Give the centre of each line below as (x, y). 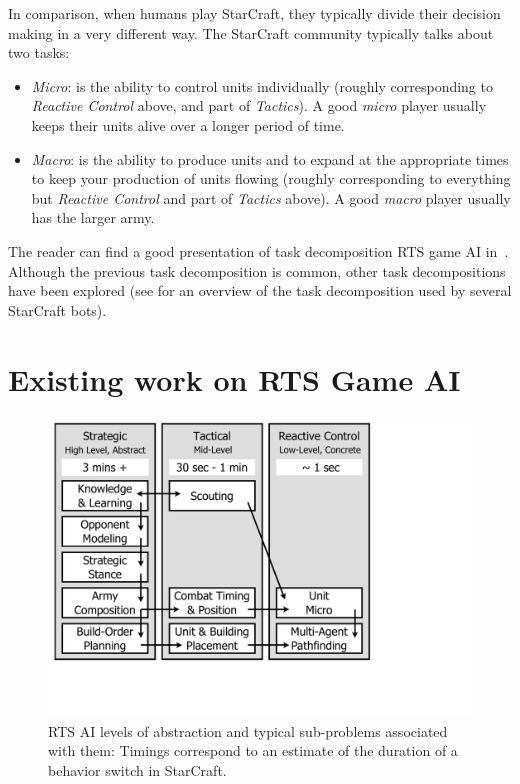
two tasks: (39, 52)
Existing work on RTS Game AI (234, 378)
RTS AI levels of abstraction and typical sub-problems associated (248, 730)
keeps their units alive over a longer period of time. (188, 124)
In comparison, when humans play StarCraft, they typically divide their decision (254, 13)
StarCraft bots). (57, 309)
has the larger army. (93, 217)
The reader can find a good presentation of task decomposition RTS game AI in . (258, 250)
